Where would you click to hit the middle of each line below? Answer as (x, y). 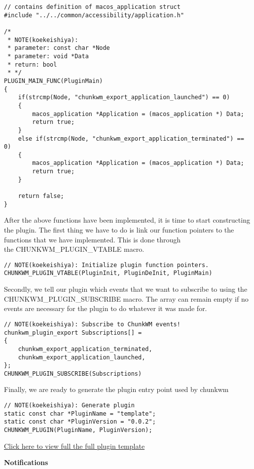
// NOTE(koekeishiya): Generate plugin (69, 406)
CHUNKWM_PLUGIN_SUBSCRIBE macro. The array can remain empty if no (126, 298)
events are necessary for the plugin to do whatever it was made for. (106, 308)
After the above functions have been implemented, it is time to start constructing (127, 220)
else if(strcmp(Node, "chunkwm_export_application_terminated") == (131, 138)
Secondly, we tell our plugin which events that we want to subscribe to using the (126, 289)
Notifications (26, 462)
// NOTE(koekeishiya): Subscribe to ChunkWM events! (92, 324)
